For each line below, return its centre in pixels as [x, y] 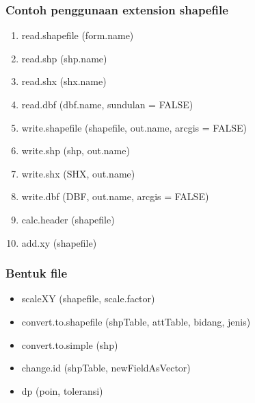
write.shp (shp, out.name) [76, 150]
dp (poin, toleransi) [62, 390]
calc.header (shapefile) [68, 219]
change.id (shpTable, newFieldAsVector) [106, 368]
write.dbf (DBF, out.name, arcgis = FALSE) [115, 196]
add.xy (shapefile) [59, 242]
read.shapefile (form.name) [78, 35]
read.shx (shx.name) [64, 81]
